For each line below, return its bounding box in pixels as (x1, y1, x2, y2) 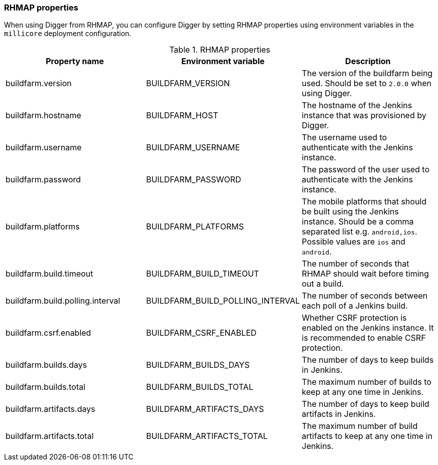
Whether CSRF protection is (302, 313, 407, 323)
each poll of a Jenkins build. (302, 301, 408, 311)
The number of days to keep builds (302, 355, 434, 365)
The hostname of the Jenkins (302, 100, 412, 111)
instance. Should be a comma (302, 216, 414, 227)
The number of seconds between (302, 291, 428, 301)
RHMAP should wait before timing (302, 269, 429, 279)
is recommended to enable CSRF (302, 333, 426, 343)
